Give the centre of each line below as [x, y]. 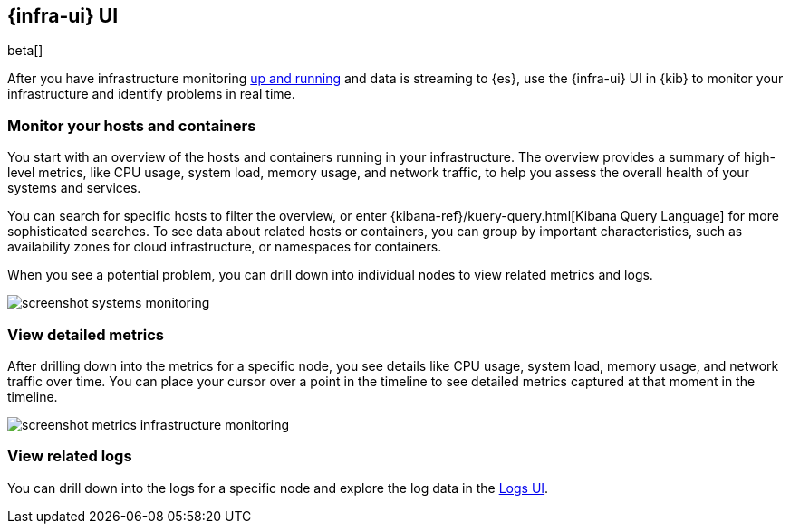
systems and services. [74, 188]
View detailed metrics [86, 334]
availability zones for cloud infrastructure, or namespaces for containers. [225, 247]
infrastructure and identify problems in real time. [151, 94]
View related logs [70, 456]
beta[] [25, 51]
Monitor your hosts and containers [132, 125]
